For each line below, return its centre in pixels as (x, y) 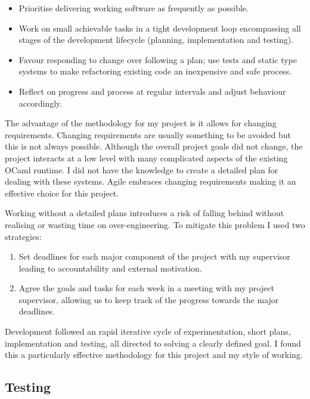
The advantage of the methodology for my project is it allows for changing (141, 123)
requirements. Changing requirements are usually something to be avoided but (148, 134)
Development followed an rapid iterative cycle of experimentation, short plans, (148, 331)
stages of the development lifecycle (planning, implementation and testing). (156, 40)
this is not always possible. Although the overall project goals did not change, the (154, 146)
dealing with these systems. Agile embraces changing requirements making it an (151, 181)
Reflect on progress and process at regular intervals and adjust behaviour (152, 91)
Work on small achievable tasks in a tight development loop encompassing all (160, 28)
